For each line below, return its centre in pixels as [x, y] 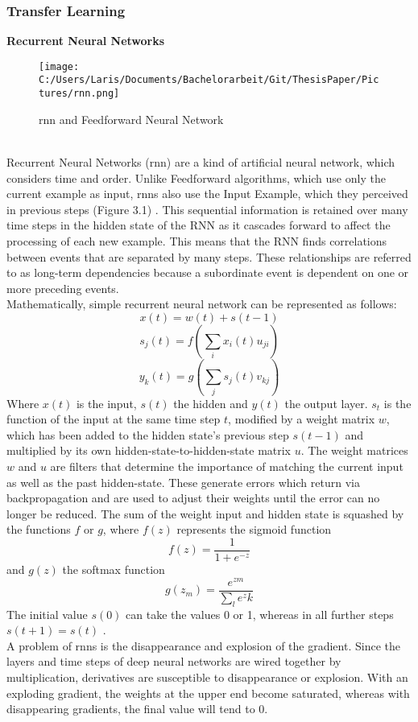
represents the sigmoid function [254, 529]
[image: [59, 66]
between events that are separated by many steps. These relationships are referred [209, 256]
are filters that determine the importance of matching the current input [227, 466]
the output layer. [326, 403]
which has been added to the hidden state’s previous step [148, 434]
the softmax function [114, 569]
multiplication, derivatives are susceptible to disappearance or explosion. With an [207, 677]
